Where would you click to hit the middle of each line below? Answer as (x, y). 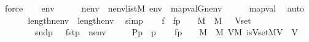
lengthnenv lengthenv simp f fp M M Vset (139, 20)
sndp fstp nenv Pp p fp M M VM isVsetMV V (166, 32)
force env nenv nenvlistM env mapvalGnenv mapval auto (154, 8)
